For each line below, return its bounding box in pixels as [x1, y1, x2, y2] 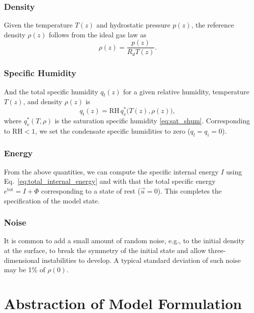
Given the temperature [4, 20, 73, 30]
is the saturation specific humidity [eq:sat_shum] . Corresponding [55, 115, 250, 125]
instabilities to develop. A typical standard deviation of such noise [42, 255, 241, 265]
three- [208, 245, 226, 255]
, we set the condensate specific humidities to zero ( [35, 125, 191, 136]
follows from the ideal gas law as [49, 29, 146, 39]
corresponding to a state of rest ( [41, 185, 141, 196]
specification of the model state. [4, 195, 100, 205]
